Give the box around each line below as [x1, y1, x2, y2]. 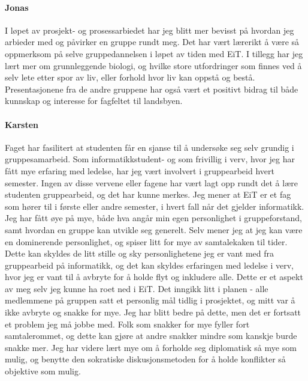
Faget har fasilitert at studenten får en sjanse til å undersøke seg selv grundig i [5, 141, 294, 153]
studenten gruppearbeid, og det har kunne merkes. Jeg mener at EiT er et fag [5, 188, 291, 201]
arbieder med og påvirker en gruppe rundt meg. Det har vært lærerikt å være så [5, 35, 300, 48]
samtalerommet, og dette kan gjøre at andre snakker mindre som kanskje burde [5, 329, 297, 342]
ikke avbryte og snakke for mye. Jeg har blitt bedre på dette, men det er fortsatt [5, 306, 301, 319]
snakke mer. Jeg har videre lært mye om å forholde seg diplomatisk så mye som [5, 341, 297, 353]
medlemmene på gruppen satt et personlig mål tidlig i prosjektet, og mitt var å [5, 294, 295, 306]
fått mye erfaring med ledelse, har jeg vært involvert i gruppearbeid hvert [5, 164, 274, 177]
